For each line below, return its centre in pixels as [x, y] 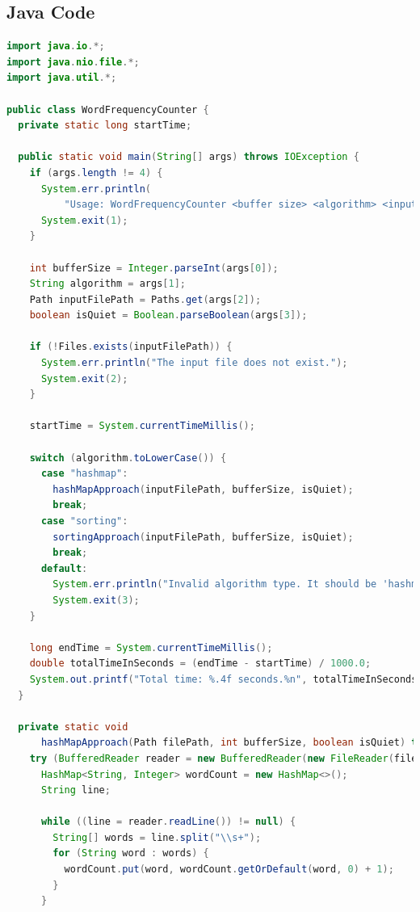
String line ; [76, 790]
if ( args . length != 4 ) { [96, 172]
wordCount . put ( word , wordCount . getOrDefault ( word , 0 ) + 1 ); [229, 870]
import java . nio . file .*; [73, 62]
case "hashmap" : [84, 474]
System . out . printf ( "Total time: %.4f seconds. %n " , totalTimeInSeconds [223, 679]
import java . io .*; [56, 46]
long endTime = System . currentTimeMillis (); [151, 647]
